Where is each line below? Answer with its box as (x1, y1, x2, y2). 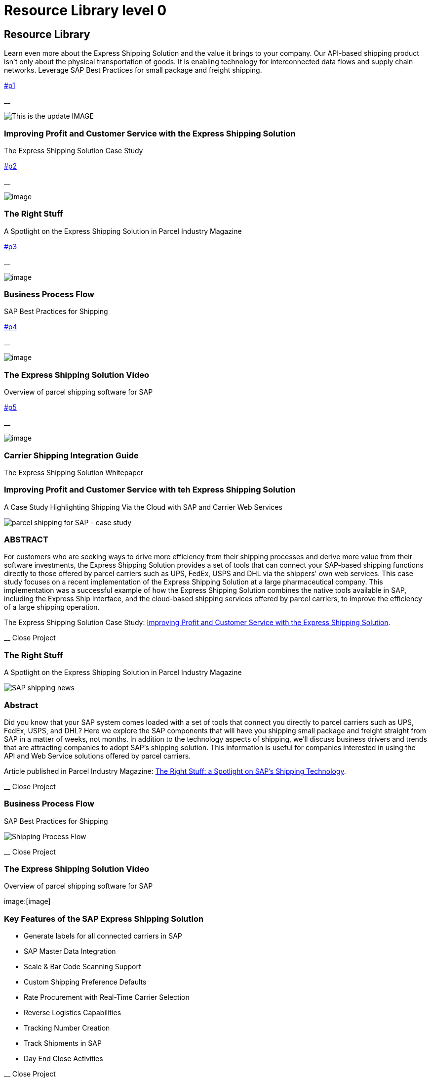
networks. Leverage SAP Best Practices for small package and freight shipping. (4, 66, 262, 75)
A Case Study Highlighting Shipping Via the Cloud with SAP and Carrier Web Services (4, 502, 282, 511)
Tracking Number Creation (24, 1024, 110, 1033)
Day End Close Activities (24, 1054, 103, 1063)
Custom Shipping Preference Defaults (24, 978, 147, 987)
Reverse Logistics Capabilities (24, 1008, 121, 1017)
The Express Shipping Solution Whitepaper (4, 468, 144, 477)
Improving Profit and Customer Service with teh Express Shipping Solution (4, 485, 296, 495)
